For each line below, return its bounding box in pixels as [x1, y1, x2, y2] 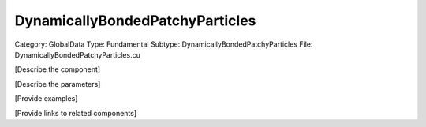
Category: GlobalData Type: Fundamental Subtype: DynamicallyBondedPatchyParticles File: [14, 39, 313, 49]
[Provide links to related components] [14, 108, 137, 118]
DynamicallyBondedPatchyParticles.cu [14, 50, 141, 59]
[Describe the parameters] [14, 79, 101, 88]
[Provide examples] [14, 94, 78, 103]
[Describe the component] [14, 65, 101, 74]
